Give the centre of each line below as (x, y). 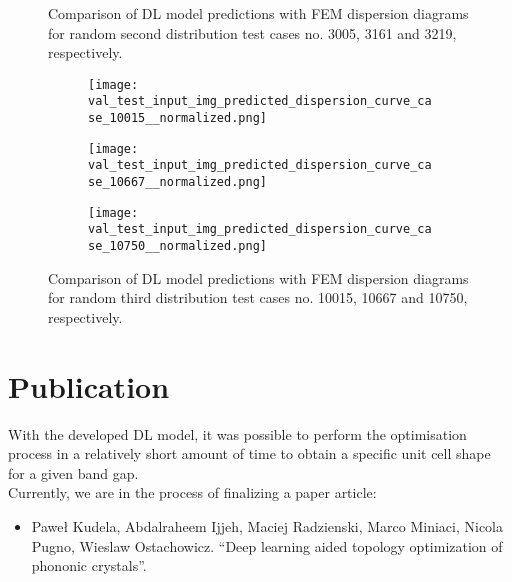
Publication (89, 385)
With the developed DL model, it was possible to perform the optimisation (237, 433)
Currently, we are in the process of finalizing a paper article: (192, 492)
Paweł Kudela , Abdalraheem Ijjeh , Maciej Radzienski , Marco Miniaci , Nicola (267, 525)
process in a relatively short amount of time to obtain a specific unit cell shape (249, 453)
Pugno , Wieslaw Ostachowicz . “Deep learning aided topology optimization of (267, 545)
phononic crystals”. (89, 565)
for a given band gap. (73, 472)
